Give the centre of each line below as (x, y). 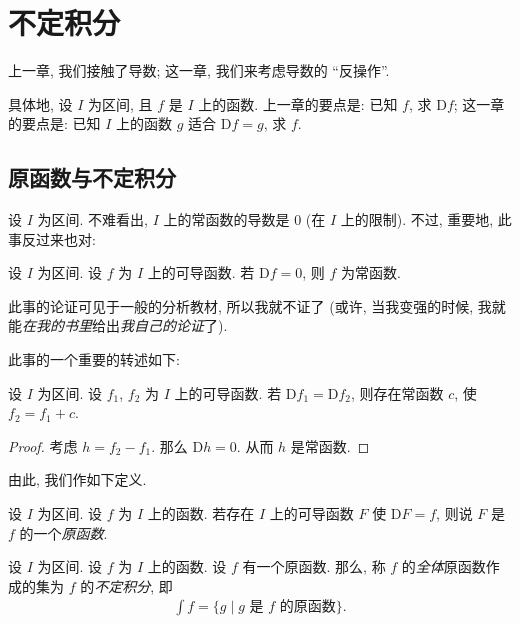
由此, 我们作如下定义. (77, 479)
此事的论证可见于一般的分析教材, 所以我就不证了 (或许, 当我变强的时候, (241, 305)
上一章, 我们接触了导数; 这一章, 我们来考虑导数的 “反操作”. (199, 70)
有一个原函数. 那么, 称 (314, 566)
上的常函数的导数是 (226, 219)
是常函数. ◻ (330, 445)
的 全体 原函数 (443, 566)
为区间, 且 (120, 103)
